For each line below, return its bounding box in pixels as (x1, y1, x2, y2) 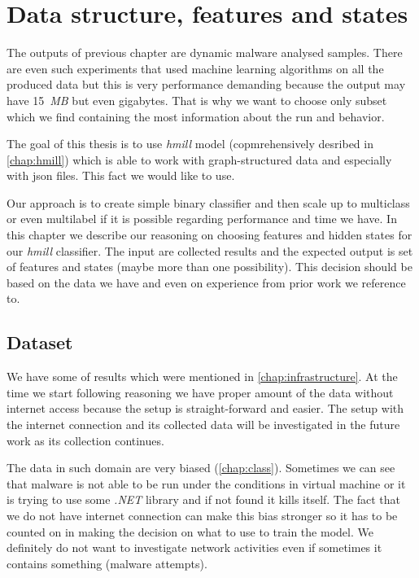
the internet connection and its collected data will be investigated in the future (7, 416, 400, 433)
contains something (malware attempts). (7, 554, 207, 571)
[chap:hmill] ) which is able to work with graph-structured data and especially (7, 151, 392, 168)
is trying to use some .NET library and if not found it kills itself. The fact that (7, 491, 400, 508)
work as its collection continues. (7, 431, 164, 449)
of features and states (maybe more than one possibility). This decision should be (7, 258, 412, 275)
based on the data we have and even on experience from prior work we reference (7, 274, 406, 291)
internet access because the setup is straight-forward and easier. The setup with (7, 400, 404, 417)
